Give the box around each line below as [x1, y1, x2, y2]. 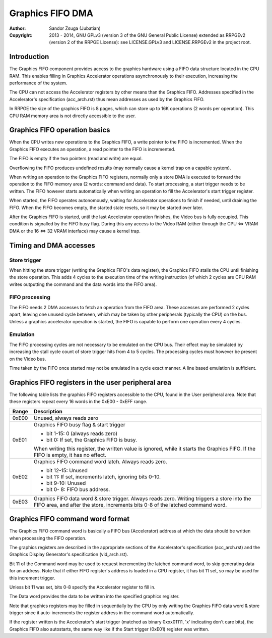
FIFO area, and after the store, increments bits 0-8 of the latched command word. [33, 501, 227, 508]
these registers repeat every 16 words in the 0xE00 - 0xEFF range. [9, 399, 148, 405]
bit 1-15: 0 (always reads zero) [46, 430, 118, 437]
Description [33, 408, 62, 415]
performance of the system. [9, 80, 67, 86]
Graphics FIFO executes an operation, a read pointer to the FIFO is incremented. [9, 146, 176, 152]
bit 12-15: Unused [46, 467, 88, 474]
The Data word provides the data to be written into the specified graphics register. [9, 594, 180, 600]
